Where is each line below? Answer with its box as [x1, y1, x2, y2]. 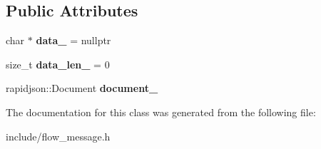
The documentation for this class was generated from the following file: [6, 104, 316, 119]
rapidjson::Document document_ [6, 81, 158, 96]
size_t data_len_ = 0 [6, 56, 110, 71]
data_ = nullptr [36, 33, 111, 48]
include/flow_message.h [6, 128, 111, 143]
